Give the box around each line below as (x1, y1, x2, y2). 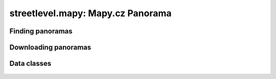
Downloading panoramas (9, 43, 91, 52)
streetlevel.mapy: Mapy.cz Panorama (9, 8, 172, 19)
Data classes (9, 59, 52, 68)
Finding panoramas (9, 27, 73, 35)
